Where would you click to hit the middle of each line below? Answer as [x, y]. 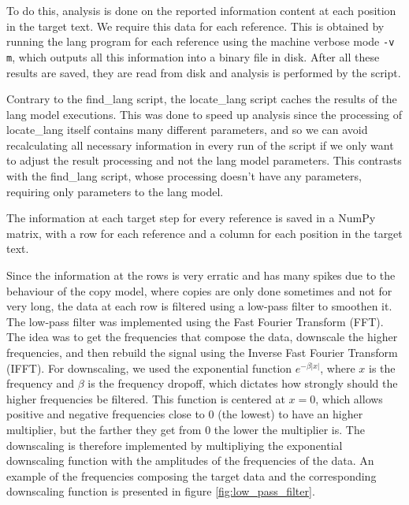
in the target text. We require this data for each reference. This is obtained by [195, 26]
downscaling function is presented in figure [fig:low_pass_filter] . [161, 491]
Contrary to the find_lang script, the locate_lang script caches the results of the [202, 99]
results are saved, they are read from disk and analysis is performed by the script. [204, 72]
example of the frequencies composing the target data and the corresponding [191, 475]
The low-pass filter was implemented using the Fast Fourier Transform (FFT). [195, 321]
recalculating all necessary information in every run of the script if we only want [200, 145]
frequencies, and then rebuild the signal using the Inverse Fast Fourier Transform [202, 352]
